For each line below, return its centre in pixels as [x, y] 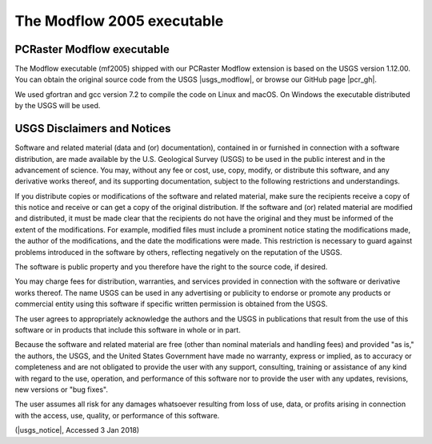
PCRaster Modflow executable [92, 49]
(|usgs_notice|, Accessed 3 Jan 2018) [77, 430]
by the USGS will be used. [58, 106]
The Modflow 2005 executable [119, 21]
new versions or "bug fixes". [61, 390]
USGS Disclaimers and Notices [93, 129]
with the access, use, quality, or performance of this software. [117, 415]
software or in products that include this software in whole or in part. [128, 330]
